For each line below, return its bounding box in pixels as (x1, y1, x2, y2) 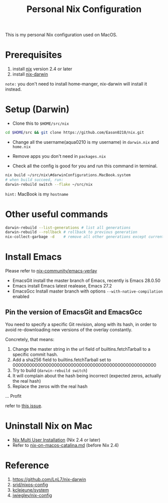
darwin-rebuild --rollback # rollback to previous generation (5, 229, 137, 235)
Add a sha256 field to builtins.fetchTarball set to (12, 357, 111, 363)
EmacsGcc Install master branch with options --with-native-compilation (12, 288, 163, 294)
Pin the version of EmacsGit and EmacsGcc (5, 308, 142, 317)
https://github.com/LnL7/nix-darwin (12, 476, 86, 482)
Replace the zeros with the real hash (12, 383, 88, 389)
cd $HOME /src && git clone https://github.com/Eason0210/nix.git (5, 130, 144, 135)
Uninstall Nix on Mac (5, 420, 92, 432)
